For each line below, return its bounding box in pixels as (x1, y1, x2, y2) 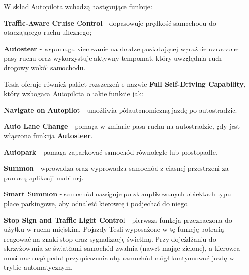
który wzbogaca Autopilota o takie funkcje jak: (4, 88, 143, 98)
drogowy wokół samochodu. (4, 62, 86, 72)
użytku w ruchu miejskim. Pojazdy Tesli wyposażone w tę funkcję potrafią (4, 224, 224, 234)
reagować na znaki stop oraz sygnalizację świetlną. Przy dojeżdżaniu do (4, 233, 216, 243)
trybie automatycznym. (4, 262, 73, 272)
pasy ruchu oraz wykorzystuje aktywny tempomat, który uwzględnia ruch (4, 53, 222, 63)
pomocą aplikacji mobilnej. (4, 172, 84, 182)
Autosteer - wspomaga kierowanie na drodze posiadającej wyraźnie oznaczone (4, 43, 239, 53)
